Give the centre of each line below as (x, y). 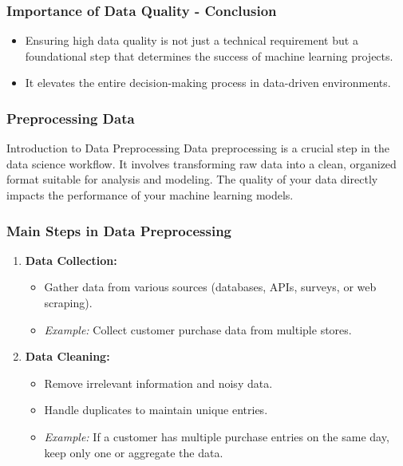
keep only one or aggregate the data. (134, 452)
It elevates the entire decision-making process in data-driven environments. (208, 83)
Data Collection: (71, 260)
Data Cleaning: (67, 356)
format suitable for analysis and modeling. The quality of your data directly (192, 179)
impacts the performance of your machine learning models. (150, 195)
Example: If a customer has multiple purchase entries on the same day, (217, 436)
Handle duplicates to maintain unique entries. (156, 410)
